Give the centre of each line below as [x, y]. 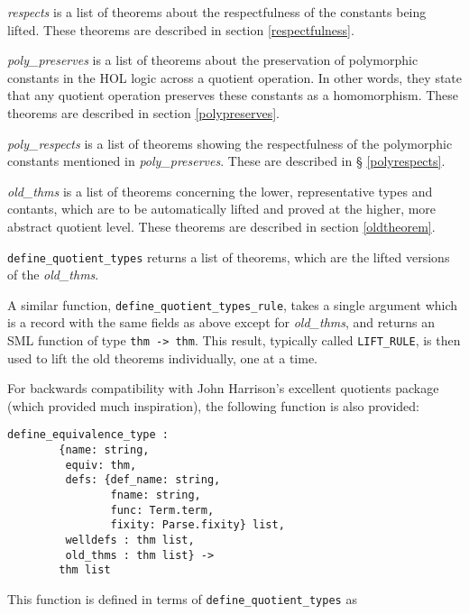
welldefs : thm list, [130, 541]
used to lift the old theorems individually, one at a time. [162, 357]
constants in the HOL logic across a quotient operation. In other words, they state [235, 77]
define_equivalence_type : [88, 435]
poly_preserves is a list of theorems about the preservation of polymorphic [213, 60]
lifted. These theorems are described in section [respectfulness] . [181, 29]
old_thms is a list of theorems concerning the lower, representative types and [220, 191]
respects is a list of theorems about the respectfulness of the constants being [217, 12]
